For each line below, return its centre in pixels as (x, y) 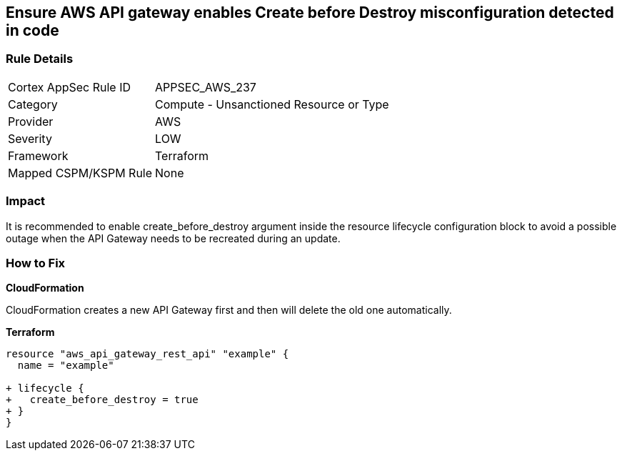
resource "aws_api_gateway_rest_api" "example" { (147, 354)
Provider (31, 121)
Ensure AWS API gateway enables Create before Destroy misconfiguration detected (310, 13)
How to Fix (36, 263)
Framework (38, 155)
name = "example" (66, 366)
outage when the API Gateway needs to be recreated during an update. (173, 238)
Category (33, 104)
